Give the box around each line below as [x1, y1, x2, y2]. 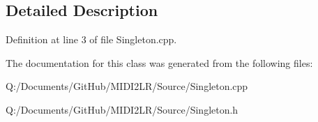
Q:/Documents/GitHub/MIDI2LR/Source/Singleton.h [6, 102, 238, 116]
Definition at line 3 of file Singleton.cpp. [6, 32, 177, 47]
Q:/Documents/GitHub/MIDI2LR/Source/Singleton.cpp [6, 79, 248, 93]
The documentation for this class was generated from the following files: [6, 55, 313, 70]
